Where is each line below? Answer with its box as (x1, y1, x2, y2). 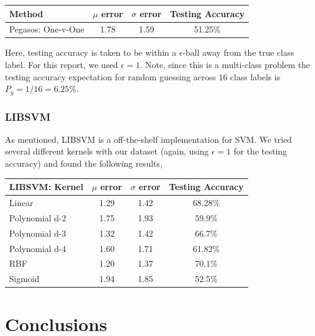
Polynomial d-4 (9, 242, 66, 254)
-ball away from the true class (183, 46, 294, 59)
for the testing (233, 145, 287, 158)
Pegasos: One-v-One (9, 23, 85, 36)
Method (9, 7, 44, 20)
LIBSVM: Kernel (9, 180, 83, 193)
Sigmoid (9, 272, 40, 285)
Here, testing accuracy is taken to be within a (5, 46, 176, 59)
